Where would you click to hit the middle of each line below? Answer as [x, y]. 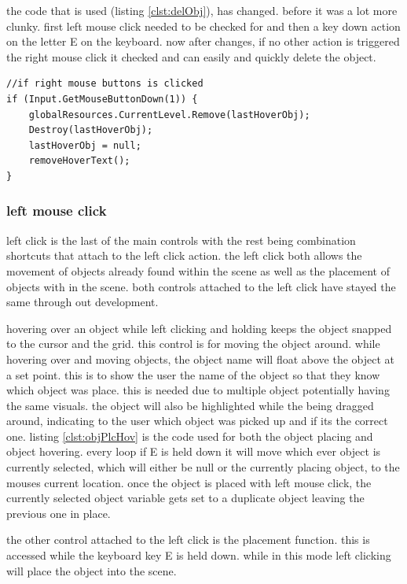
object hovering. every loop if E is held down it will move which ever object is [194, 451]
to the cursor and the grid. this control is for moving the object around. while [193, 344]
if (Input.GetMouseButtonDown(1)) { [102, 99]
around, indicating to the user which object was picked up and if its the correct [197, 421]
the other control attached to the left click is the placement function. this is [188, 540]
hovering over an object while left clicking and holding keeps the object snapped [199, 328]
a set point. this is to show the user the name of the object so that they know [193, 374]
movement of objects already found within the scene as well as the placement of [198, 270]
